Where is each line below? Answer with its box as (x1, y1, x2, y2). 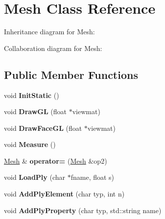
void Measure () (4, 139, 56, 149)
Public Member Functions (4, 67, 138, 82)
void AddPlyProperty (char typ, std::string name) (4, 205, 162, 215)
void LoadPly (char (4, 172, 66, 182)
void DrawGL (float (4, 106, 67, 117)
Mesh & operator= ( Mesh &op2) (4, 155, 107, 166)
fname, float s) (71, 172, 115, 182)
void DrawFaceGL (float (4, 122, 82, 133)
